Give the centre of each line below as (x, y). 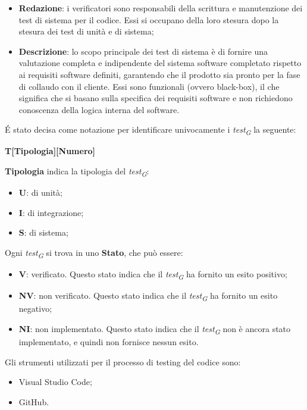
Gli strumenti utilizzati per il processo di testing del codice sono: (123, 362)
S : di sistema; (43, 232)
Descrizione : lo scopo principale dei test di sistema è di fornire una (143, 51)
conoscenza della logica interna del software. (99, 109)
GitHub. (34, 401)
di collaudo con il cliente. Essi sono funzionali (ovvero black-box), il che (149, 86)
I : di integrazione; (51, 212)
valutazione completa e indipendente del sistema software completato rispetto (160, 63)
